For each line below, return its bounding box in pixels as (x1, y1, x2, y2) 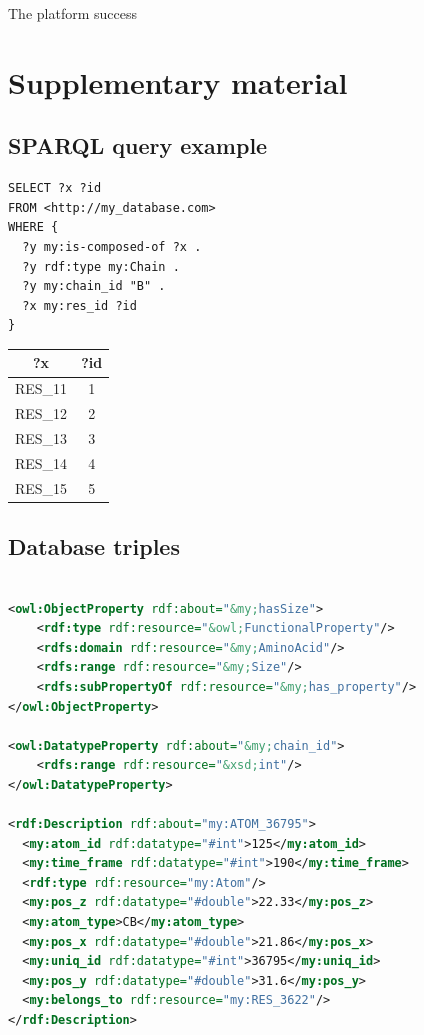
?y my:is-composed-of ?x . (22, 239, 202, 254)
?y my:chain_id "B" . (22, 279, 166, 294)
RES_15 (15, 477, 68, 498)
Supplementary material (8, 61, 348, 102)
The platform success (8, 3, 137, 23)
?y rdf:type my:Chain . (22, 259, 180, 274)
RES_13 (15, 427, 68, 448)
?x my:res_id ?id (22, 298, 137, 313)
